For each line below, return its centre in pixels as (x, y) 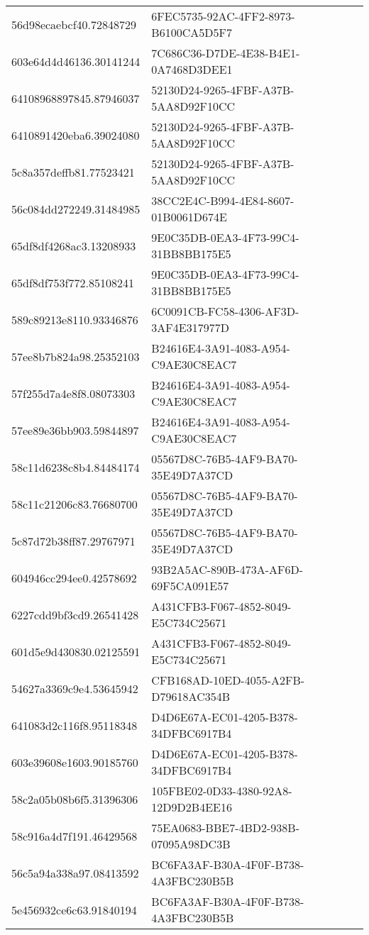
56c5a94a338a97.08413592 (75, 873)
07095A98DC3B (191, 844)
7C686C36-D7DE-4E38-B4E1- (226, 53)
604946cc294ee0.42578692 (74, 577)
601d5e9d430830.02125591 (76, 651)
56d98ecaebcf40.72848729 (74, 24)
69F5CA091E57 (190, 586)
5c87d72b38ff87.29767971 (73, 541)
